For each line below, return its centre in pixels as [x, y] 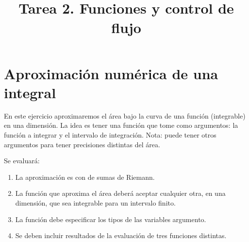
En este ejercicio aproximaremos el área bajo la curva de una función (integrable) [125, 115]
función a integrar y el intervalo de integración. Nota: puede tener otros [110, 135]
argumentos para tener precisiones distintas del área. [82, 144]
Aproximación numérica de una [111, 73]
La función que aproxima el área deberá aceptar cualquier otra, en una [120, 193]
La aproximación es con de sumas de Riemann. [85, 177]
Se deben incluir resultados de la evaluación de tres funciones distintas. [121, 235]
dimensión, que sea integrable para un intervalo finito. [95, 203]
